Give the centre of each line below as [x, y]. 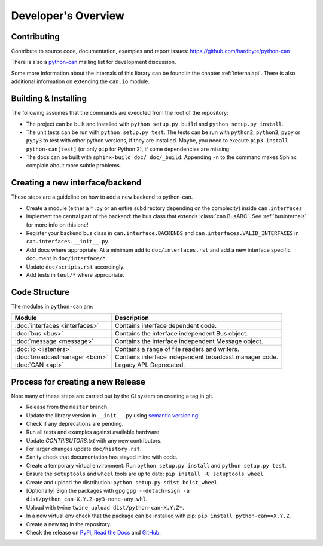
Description [132, 318]
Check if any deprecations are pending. [75, 423]
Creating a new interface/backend [76, 183]
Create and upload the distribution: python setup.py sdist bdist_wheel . [123, 482]
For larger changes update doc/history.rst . [84, 449]
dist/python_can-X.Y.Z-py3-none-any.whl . [87, 499]
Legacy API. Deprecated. [150, 365]
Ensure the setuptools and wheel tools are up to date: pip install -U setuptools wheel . [146, 474]
